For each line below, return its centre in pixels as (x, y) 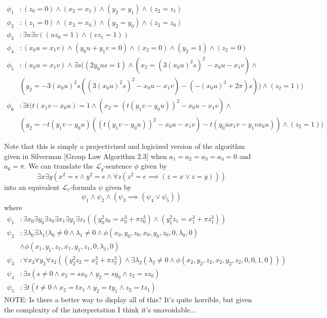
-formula (83, 187)
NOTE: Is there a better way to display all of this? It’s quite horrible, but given (128, 300)
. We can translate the (58, 166)
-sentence (118, 166)
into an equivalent (32, 187)
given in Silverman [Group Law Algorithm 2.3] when (86, 156)
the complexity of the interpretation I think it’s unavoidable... (100, 309)
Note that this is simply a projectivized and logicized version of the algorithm (125, 146)
